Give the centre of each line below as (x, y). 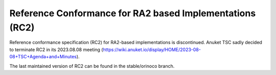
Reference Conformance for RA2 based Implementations (133, 13)
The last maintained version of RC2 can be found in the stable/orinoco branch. (92, 66)
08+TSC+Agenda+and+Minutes (43, 57)
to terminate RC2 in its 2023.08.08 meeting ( (56, 49)
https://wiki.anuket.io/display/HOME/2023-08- (152, 49)
